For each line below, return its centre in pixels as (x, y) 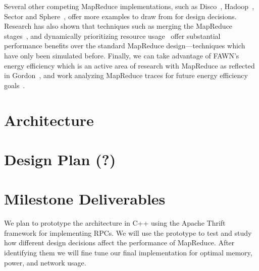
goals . (15, 85)
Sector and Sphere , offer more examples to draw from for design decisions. (120, 16)
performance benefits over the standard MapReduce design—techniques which (125, 46)
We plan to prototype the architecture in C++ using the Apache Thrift (115, 223)
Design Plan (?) (60, 159)
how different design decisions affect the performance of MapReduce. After (119, 243)
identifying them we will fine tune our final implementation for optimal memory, (128, 252)
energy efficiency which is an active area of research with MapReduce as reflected (129, 65)
